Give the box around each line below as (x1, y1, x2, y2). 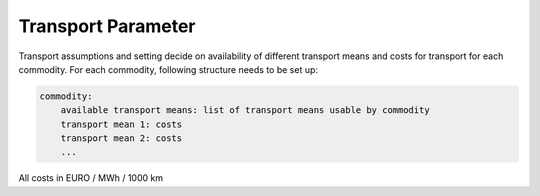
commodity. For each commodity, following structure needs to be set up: (18, 63, 319, 75)
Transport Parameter (18, 15, 196, 37)
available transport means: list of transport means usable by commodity (60, 105, 430, 116)
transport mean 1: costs (60, 118, 183, 130)
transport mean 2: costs (60, 133, 183, 144)
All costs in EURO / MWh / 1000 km (18, 172, 164, 184)
